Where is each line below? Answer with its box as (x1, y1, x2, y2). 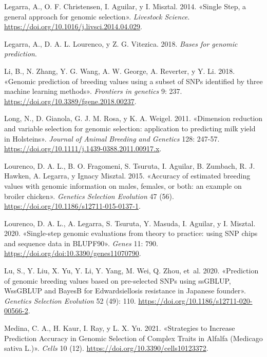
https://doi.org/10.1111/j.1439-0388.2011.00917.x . (4, 143, 162, 154)
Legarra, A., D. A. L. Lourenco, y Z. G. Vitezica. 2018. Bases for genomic (4, 38, 238, 49)
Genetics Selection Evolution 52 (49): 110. (4, 295, 136, 306)
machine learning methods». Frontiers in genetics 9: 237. (4, 86, 182, 96)
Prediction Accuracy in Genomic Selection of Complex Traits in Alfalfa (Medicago (4, 332, 263, 343)
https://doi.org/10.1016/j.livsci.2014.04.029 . (4, 21, 142, 32)
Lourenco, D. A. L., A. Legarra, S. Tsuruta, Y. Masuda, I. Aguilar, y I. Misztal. (4, 217, 256, 228)
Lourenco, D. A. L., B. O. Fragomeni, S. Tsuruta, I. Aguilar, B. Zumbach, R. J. (4, 160, 255, 171)
